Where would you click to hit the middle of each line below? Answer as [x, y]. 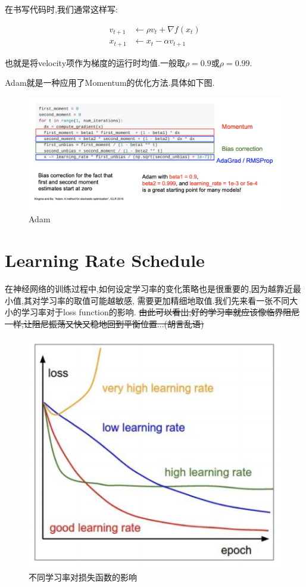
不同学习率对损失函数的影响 [83, 577]
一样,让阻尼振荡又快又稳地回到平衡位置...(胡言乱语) [104, 323]
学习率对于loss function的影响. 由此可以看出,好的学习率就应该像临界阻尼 [160, 312]
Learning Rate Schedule [105, 260]
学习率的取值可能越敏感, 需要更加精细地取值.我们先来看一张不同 [165, 300]
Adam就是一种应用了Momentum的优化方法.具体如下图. [110, 83]
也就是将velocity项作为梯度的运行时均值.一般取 [95, 62]
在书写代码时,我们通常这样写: [61, 9]
